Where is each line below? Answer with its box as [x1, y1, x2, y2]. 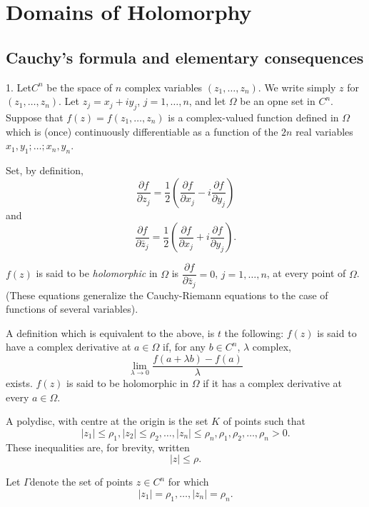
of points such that [223, 413, 305, 428]
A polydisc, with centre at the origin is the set [6, 413, 208, 428]
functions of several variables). [6, 301, 138, 316]
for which [168, 474, 209, 489]
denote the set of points [29, 474, 133, 489]
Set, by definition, [6, 162, 84, 177]
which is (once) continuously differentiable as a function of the [6, 124, 278, 139]
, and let [188, 94, 226, 109]
